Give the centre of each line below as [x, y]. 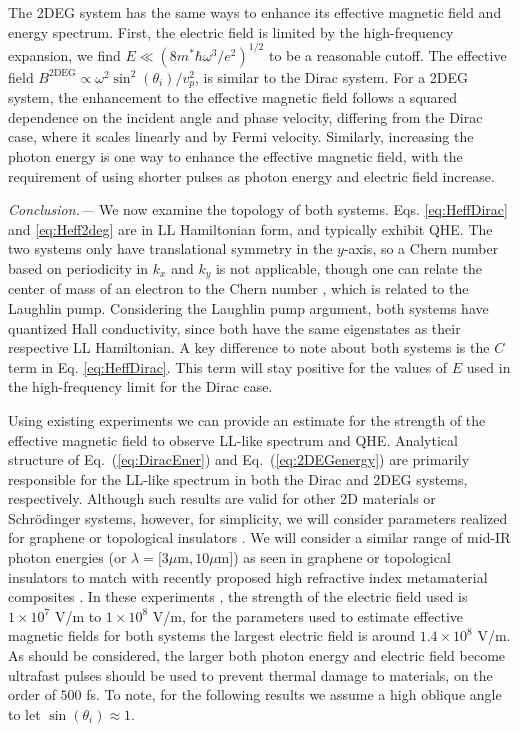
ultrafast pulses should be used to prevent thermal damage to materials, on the [250, 674]
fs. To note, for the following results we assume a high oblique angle [294, 694]
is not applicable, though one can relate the [349, 267]
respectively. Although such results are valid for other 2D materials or [222, 498]
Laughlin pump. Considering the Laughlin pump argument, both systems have [248, 307]
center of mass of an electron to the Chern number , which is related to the [238, 288]
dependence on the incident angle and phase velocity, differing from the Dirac [245, 116]
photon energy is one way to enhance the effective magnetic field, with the [235, 155]
